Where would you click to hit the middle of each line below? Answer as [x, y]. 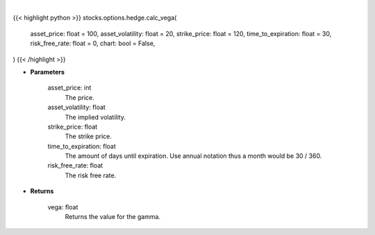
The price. [80, 97]
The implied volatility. [95, 117]
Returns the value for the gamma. [113, 217]
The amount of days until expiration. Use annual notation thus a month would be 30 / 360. [193, 156]
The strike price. [89, 136]
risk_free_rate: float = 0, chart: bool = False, [93, 43]
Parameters [48, 72]
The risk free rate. [91, 175]
